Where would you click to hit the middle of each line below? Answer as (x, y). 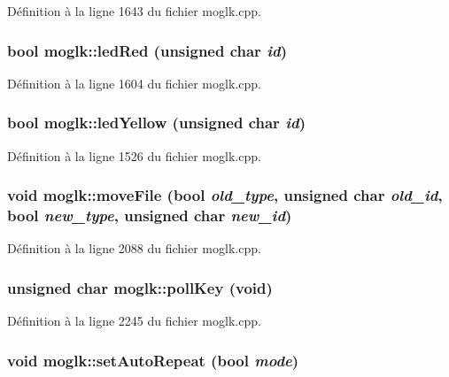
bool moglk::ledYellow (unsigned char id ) (156, 123)
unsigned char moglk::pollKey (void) (140, 287)
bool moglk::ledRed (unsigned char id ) (147, 50)
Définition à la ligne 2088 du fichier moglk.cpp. (134, 248)
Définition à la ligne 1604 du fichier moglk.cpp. (134, 83)
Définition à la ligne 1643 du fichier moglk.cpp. (134, 11)
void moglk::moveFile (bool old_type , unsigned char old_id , (225, 195)
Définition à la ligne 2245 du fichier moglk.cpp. (134, 321)
